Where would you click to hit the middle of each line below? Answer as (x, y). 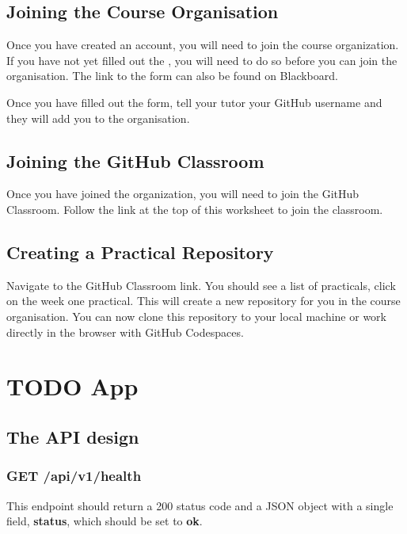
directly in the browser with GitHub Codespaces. (125, 332)
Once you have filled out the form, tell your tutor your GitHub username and (194, 102)
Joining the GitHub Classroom (135, 160)
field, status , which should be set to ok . (105, 521)
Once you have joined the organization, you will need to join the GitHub (183, 194)
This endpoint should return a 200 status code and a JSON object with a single (200, 505)
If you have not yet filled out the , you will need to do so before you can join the (202, 60)
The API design (73, 436)
